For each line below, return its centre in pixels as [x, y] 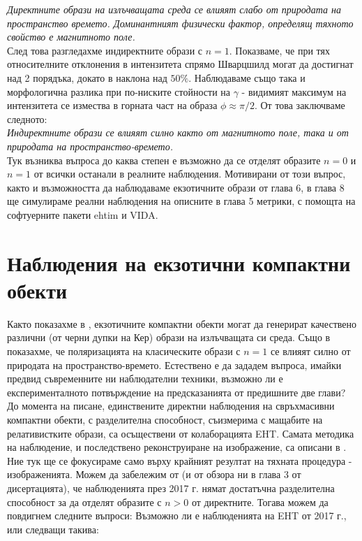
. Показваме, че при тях [279, 50]
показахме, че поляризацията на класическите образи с [124, 351]
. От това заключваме [300, 105]
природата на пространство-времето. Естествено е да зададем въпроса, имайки [174, 365]
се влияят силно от [310, 351]
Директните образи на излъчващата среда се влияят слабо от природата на [174, 9]
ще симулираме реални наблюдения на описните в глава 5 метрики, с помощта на [181, 201]
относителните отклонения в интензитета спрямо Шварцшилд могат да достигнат [180, 64]
